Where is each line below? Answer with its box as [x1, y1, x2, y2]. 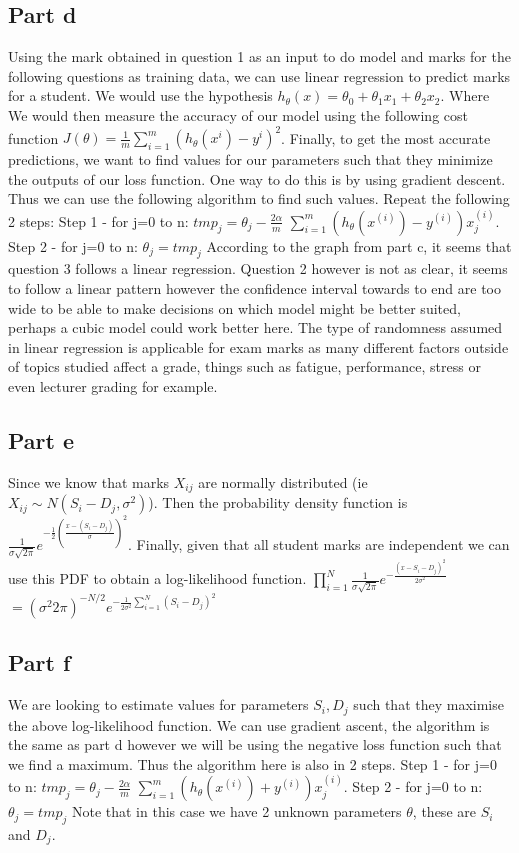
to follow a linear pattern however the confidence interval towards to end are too [8, 278, 502, 299]
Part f [8, 647, 71, 678]
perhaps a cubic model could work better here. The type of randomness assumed [8, 317, 503, 338]
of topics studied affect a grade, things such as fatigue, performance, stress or [8, 356, 481, 377]
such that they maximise [353, 694, 504, 715]
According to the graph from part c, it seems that [206, 235, 512, 256]
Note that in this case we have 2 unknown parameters [71, 801, 402, 822]
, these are [412, 801, 476, 822]
